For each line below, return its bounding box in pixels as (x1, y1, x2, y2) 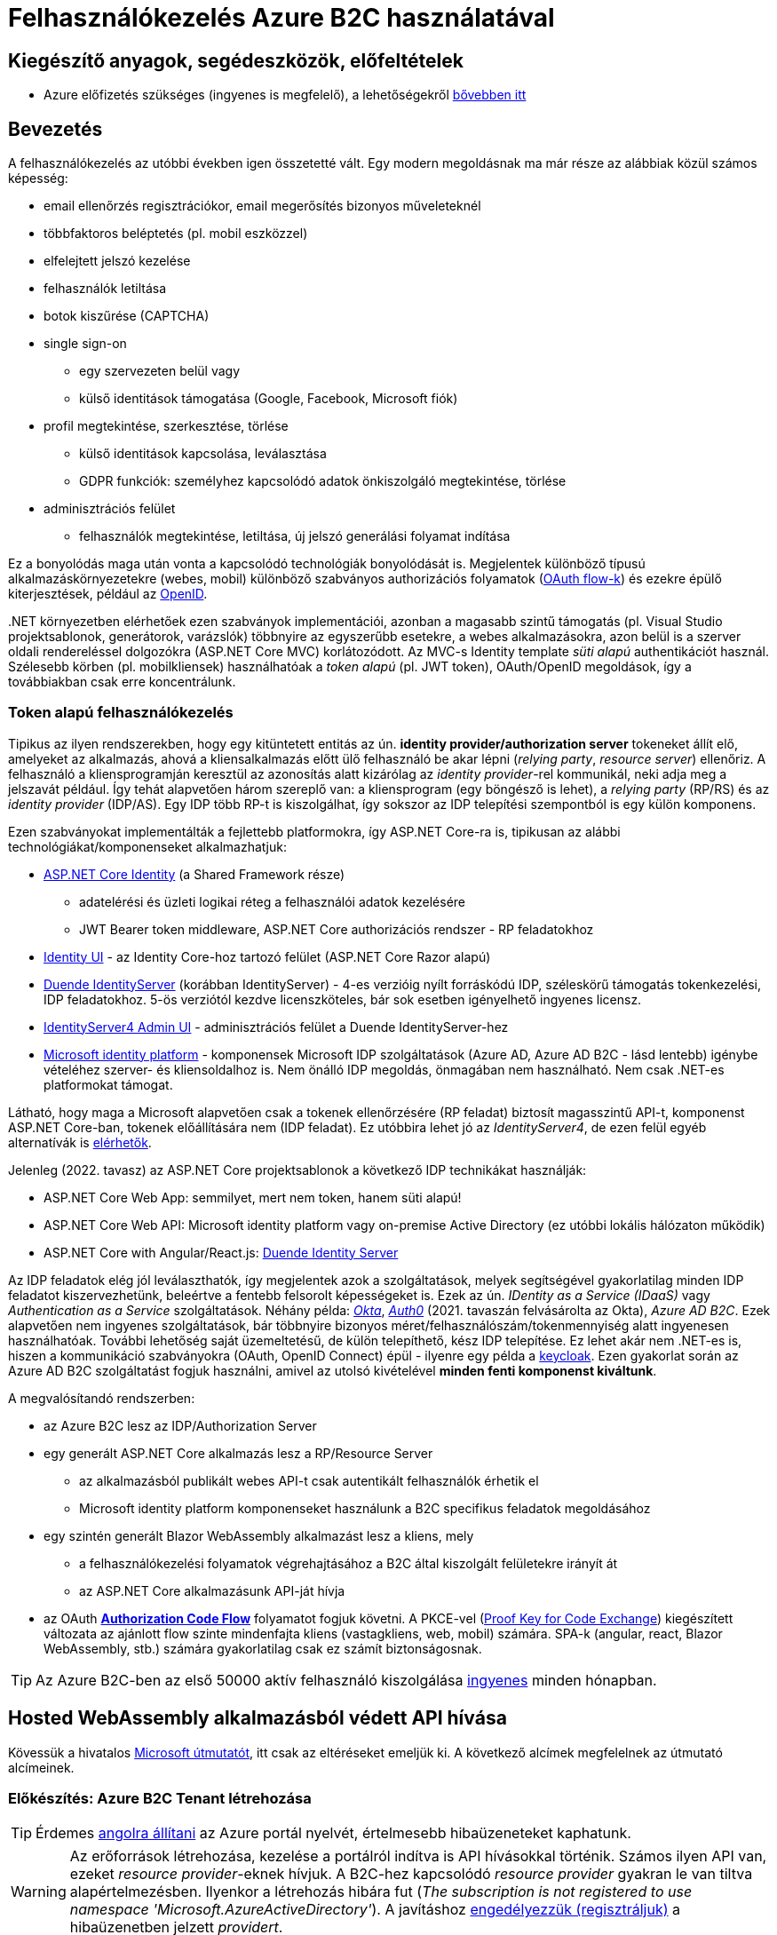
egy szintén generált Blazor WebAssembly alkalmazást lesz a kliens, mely (44, 1527, 474, 1543)
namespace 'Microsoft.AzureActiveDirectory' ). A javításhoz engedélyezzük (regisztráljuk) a (69, 1900, 681, 1919)
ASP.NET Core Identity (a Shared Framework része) (44, 866, 345, 882)
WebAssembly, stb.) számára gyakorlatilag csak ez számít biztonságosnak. (44, 1640, 482, 1656)
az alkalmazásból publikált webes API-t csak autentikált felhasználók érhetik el (79, 1472, 539, 1488)
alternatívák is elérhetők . (8, 1134, 152, 1150)
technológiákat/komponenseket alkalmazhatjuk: (8, 838, 287, 854)
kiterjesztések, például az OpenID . (8, 586, 208, 602)
